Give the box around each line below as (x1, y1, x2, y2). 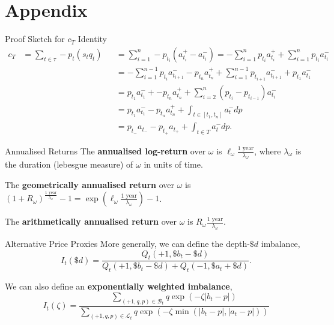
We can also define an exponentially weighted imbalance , (5, 280, 232, 293)
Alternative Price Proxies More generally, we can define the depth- (5, 237, 250, 249)
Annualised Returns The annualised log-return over (5, 144, 206, 157)
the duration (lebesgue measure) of (5, 158, 133, 171)
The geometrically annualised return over (5, 178, 174, 191)
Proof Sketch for (5, 32, 65, 45)
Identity (77, 32, 107, 45)
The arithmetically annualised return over (5, 215, 177, 228)
